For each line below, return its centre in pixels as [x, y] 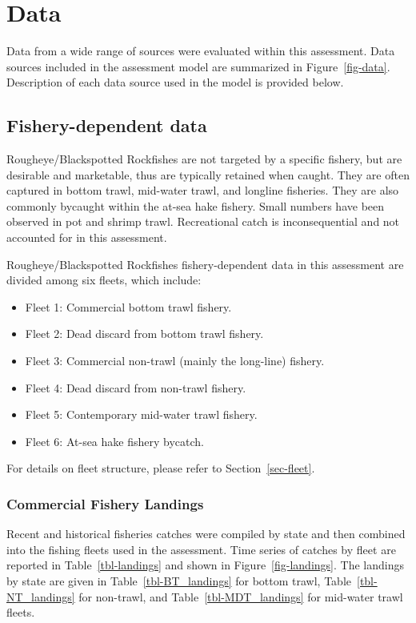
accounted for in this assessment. [87, 237]
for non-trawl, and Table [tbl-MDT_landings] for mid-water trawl [241, 596]
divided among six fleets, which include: [104, 280]
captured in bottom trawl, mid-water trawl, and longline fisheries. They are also [203, 190]
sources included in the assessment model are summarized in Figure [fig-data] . [198, 66]
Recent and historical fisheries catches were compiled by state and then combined [206, 534]
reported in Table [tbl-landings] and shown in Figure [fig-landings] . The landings [205, 565]
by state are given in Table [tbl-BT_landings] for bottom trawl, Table [179, 581]
